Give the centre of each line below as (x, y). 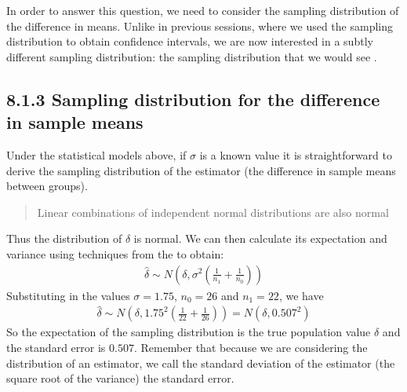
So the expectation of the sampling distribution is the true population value (189, 332)
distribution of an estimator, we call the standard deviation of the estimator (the (201, 363)
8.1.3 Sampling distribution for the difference (193, 99)
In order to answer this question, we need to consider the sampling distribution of (203, 10)
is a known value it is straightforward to (296, 154)
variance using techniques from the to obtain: (115, 253)
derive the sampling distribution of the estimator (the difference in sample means (201, 170)
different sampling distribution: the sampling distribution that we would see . (192, 56)
